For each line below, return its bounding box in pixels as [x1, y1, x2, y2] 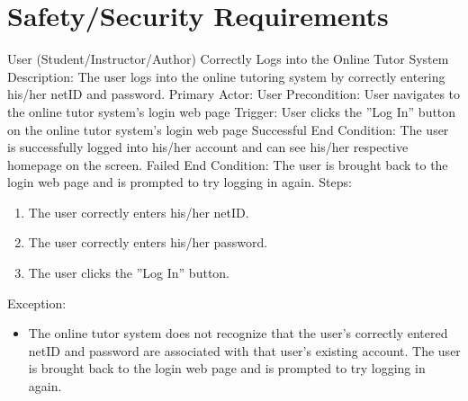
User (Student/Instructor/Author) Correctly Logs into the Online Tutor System [7, 49, 449, 68]
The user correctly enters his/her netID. [28, 202, 249, 221]
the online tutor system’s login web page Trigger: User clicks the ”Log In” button [7, 102, 456, 120]
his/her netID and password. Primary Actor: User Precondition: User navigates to [7, 85, 461, 103]
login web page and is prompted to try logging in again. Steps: [7, 173, 352, 192]
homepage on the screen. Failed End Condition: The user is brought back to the [7, 155, 448, 174]
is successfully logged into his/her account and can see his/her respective [7, 138, 409, 156]
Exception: [7, 293, 67, 312]
